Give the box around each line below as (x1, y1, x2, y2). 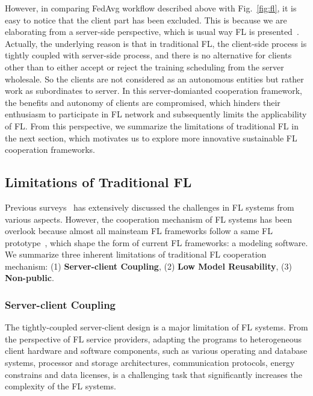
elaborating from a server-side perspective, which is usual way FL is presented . (5, 25, 299, 38)
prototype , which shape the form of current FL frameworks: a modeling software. (5, 236, 308, 249)
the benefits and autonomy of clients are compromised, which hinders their (5, 96, 280, 108)
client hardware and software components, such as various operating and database (5, 344, 308, 357)
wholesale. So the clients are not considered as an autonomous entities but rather (5, 72, 304, 85)
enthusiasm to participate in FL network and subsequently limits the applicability (5, 108, 307, 120)
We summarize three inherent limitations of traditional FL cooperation (5, 248, 267, 261)
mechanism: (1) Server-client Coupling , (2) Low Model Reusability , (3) (5, 259, 292, 272)
